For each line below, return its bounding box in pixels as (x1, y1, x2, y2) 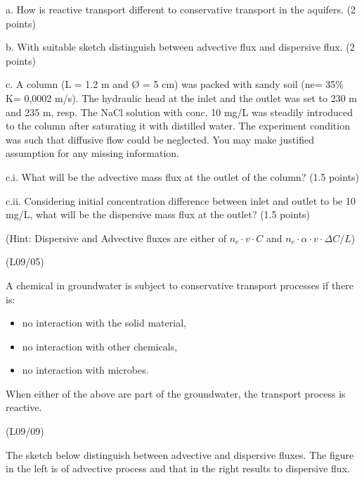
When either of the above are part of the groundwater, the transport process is (6, 386, 346, 400)
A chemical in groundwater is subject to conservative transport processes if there (6, 277, 354, 292)
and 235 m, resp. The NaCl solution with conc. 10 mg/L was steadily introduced (6, 104, 353, 119)
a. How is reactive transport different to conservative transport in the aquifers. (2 (6, 2, 356, 16)
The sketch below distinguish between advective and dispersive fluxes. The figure (6, 447, 354, 462)
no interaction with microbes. (22, 362, 149, 377)
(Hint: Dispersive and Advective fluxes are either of (6, 230, 226, 245)
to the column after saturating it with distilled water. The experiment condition (6, 118, 350, 133)
